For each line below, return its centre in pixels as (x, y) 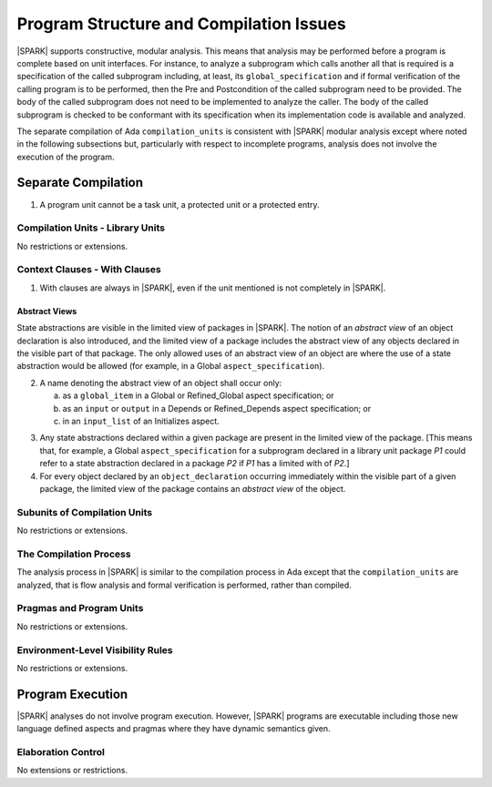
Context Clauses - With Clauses (89, 270)
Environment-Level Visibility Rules (95, 649)
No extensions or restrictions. (72, 771)
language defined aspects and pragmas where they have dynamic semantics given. (174, 729)
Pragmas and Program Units (80, 608)
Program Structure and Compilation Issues (181, 24)
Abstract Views (47, 311)
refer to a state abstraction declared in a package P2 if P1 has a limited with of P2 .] (195, 464)
